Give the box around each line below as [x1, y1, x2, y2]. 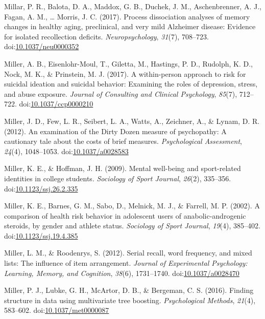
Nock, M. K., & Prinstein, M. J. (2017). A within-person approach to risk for [4, 68, 246, 79]
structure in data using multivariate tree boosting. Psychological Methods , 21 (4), [4, 294, 256, 305]
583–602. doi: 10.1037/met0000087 [4, 305, 109, 315]
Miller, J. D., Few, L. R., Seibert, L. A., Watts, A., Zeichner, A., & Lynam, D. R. [4, 115, 260, 126]
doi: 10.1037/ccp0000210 [19, 98, 93, 109]
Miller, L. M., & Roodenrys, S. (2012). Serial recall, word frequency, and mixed [4, 247, 252, 258]
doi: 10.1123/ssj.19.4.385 [4, 230, 78, 241]
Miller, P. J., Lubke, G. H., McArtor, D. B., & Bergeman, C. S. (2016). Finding [4, 285, 254, 295]
